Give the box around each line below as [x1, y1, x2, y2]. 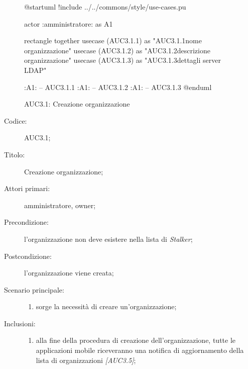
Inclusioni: [4, 318, 36, 328]
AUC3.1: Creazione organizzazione [24, 99, 130, 109]
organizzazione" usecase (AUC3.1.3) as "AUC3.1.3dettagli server [24, 55, 221, 65]
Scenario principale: [4, 284, 64, 295]
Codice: [4, 115, 27, 126]
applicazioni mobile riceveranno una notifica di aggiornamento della [36, 345, 244, 355]
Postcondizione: [4, 250, 52, 261]
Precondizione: [4, 217, 49, 227]
